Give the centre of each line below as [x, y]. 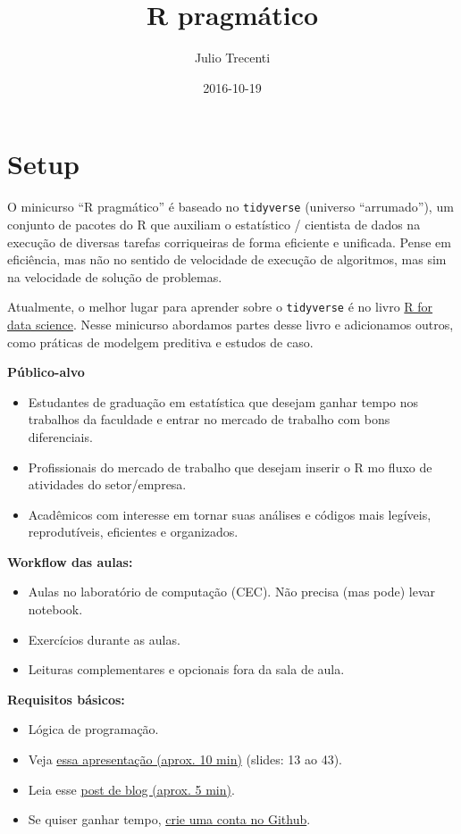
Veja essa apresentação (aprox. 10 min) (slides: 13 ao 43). [185, 759]
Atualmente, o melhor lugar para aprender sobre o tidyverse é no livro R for [220, 307]
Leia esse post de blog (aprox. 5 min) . [131, 789]
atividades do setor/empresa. [107, 484]
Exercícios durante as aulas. [104, 639]
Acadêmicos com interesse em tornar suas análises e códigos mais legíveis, [230, 514]
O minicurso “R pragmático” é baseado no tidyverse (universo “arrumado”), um [230, 207]
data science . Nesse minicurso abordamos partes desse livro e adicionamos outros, [230, 324]
